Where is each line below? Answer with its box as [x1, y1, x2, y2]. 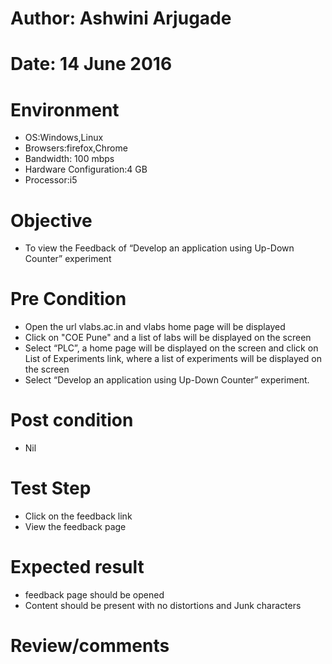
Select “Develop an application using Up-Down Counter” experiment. [24, 374, 310, 386]
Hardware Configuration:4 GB [24, 163, 148, 176]
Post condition [10, 409, 134, 432]
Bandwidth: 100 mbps [24, 153, 115, 165]
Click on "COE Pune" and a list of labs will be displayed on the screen [24, 332, 312, 344]
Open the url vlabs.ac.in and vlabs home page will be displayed [24, 321, 286, 333]
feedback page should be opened [24, 589, 165, 601]
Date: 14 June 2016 [10, 53, 173, 76]
